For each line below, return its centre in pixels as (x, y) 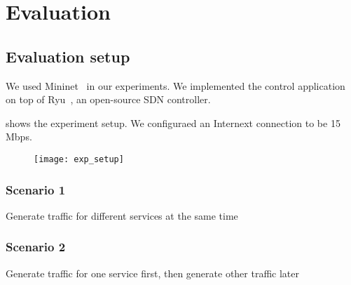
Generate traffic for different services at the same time (122, 215)
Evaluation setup (68, 56)
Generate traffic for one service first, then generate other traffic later (153, 273)
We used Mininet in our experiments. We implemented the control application (175, 85)
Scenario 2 (36, 247)
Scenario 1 (36, 189)
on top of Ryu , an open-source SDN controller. (108, 99)
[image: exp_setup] (79, 159)
